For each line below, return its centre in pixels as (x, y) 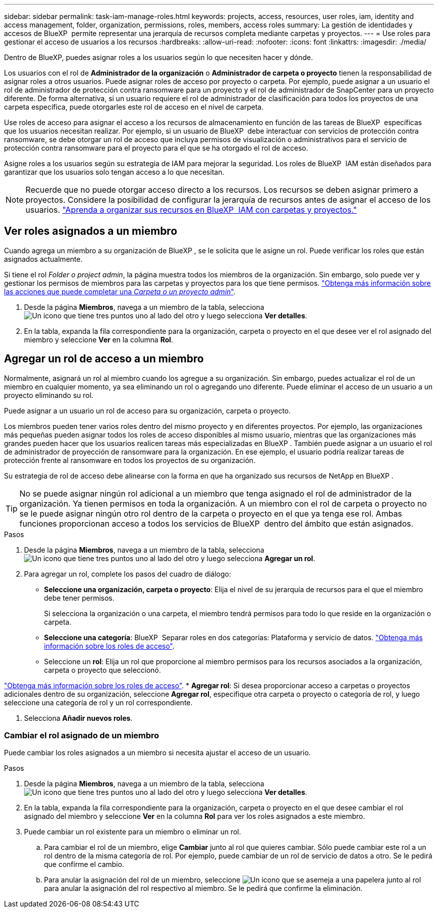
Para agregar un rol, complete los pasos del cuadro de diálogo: (128, 574)
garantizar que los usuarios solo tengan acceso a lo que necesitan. (114, 172)
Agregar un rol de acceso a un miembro (104, 359)
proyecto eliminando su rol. (49, 395)
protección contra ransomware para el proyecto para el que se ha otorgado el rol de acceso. (156, 148)
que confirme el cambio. (84, 864)
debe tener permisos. (79, 598)
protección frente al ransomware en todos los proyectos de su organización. (130, 460)
